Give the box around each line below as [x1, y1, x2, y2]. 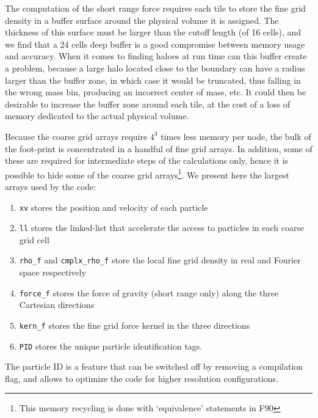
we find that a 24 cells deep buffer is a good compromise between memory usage [5, 37, 305, 50]
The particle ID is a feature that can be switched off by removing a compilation [5, 360, 303, 373]
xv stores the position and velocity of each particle [19, 200, 208, 213]
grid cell [19, 233, 49, 246]
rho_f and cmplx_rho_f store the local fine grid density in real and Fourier [19, 254, 301, 266]
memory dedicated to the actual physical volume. [5, 109, 189, 122]
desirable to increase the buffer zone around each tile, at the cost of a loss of [5, 97, 291, 110]
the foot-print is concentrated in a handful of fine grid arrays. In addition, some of [5, 142, 313, 155]
